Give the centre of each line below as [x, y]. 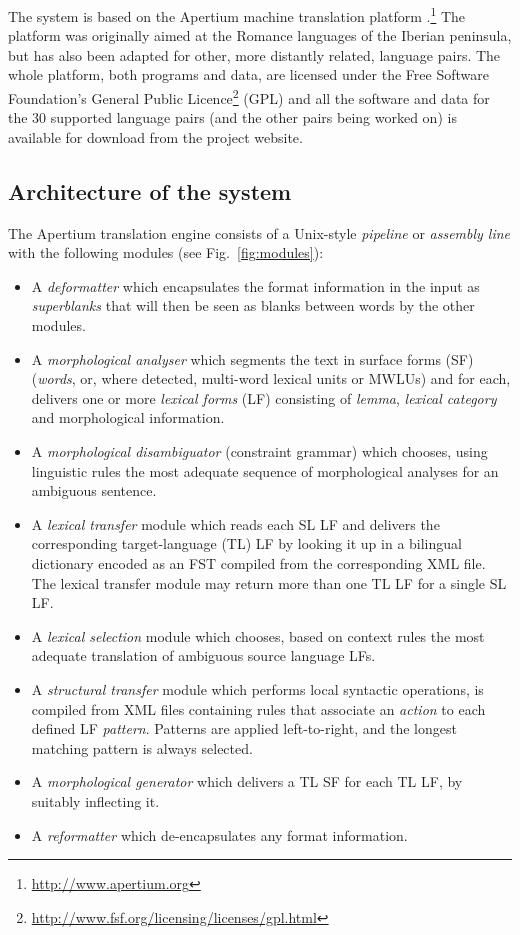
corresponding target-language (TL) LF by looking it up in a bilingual [246, 543]
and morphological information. [128, 417]
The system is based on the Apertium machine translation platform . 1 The [237, 14]
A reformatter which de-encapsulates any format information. [219, 834]
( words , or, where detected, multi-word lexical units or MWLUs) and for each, [271, 378]
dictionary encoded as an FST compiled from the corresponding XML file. [258, 562]
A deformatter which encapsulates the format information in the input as [255, 285]
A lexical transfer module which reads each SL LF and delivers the [235, 523]
